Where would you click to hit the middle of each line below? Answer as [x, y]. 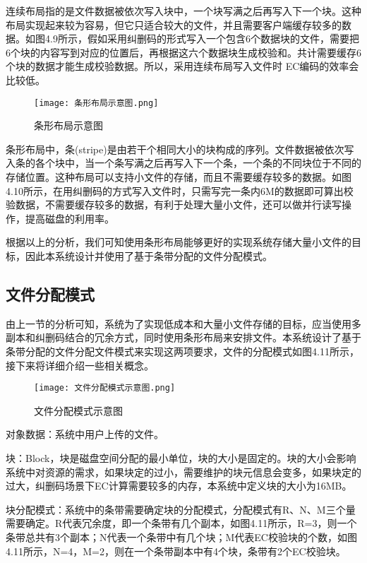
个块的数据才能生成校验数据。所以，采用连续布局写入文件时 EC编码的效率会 [182, 66]
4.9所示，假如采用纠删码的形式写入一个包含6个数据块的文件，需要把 [202, 38]
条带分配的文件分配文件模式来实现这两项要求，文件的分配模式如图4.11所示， [182, 351]
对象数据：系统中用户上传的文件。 [85, 434]
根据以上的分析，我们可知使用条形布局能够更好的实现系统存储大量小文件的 [179, 242]
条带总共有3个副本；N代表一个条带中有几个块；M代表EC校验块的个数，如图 [181, 537]
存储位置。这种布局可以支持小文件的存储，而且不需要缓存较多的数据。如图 [179, 177]
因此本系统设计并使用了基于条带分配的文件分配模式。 [149, 255]
